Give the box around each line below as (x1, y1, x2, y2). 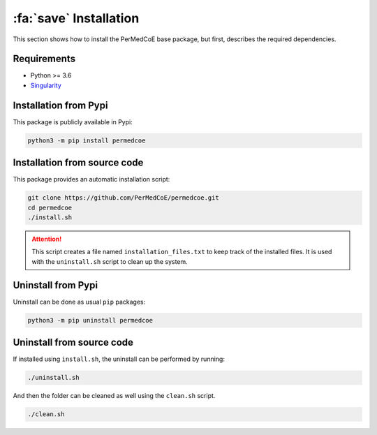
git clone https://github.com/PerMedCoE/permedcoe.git (27, 194, 219, 202)
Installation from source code (13, 157, 144, 169)
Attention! (31, 235, 62, 243)
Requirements (13, 53, 76, 65)
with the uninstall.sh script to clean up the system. (31, 257, 188, 265)
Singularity (30, 81, 62, 89)
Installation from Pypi (13, 99, 108, 111)
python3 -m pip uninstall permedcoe (27, 316, 154, 324)
